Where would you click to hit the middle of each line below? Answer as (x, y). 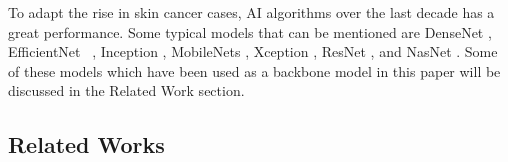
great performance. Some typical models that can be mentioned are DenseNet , (250, 31)
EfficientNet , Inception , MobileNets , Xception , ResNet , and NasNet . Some (253, 51)
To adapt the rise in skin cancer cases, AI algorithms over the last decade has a (251, 12)
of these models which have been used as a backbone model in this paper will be (254, 70)
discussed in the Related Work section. (126, 90)
